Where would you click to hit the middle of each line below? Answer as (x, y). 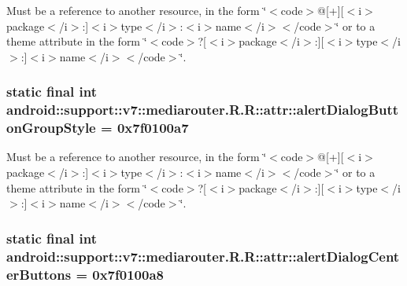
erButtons (39, 274)
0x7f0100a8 (128, 274)
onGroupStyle (51, 128)
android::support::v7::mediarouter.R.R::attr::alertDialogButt (203, 110)
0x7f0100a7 (153, 128)
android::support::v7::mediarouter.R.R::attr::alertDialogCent (203, 256)
